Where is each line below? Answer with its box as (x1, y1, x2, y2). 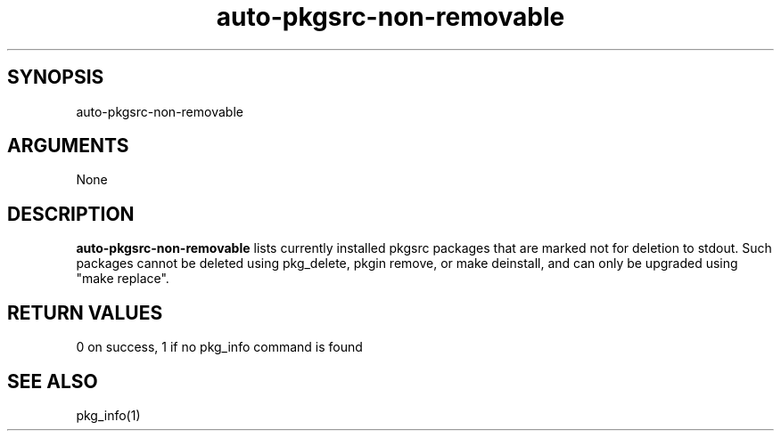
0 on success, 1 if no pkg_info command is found (76, 339, 363, 355)
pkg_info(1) (76, 407, 141, 423)
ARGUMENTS (7, 134, 129, 158)
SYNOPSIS (7, 66, 104, 89)
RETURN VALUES (7, 301, 163, 324)
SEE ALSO (7, 369, 98, 393)
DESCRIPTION (7, 202, 135, 225)
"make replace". (76, 271, 169, 287)
